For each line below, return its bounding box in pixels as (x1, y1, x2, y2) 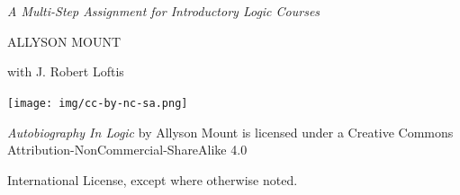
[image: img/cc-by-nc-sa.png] (7, 96, 188, 110)
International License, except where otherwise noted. (7, 170, 298, 189)
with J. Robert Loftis (7, 62, 124, 81)
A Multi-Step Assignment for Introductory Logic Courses (7, 2, 320, 21)
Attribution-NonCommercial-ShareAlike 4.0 (7, 140, 248, 159)
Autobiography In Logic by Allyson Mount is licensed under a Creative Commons (7, 122, 454, 141)
